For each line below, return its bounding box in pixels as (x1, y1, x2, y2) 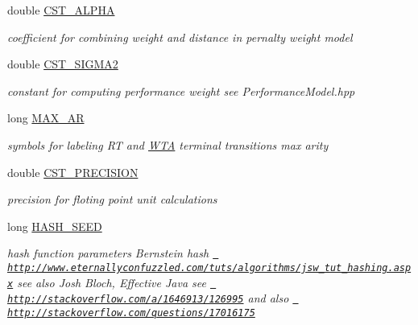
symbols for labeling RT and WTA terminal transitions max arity (7, 136, 329, 153)
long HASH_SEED (7, 217, 102, 234)
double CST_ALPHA (7, 2, 115, 18)
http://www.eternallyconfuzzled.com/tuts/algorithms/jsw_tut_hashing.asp (7, 262, 412, 274)
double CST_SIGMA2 (7, 56, 118, 72)
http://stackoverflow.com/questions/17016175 (7, 306, 255, 319)
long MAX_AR (7, 109, 85, 126)
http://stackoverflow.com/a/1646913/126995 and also (7, 290, 289, 306)
